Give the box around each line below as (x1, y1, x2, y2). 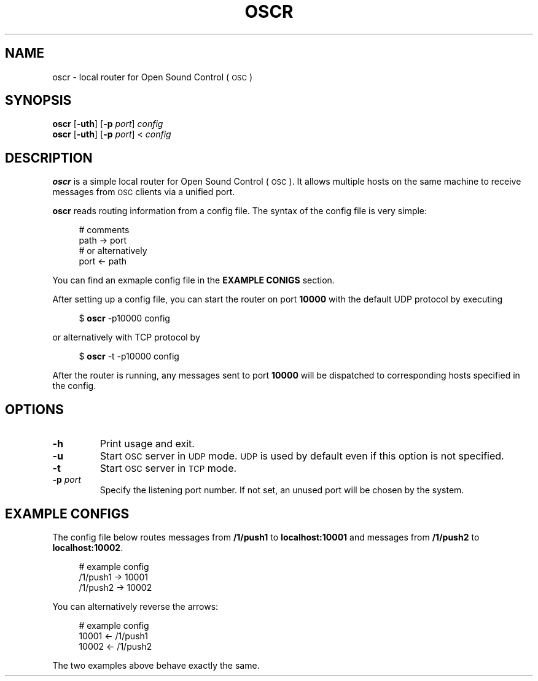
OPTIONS (5, 401, 64, 417)
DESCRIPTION (5, 150, 93, 166)
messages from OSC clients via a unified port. (52, 187, 235, 198)
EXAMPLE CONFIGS (5, 506, 130, 521)
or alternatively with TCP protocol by (52, 332, 200, 343)
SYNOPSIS (5, 93, 72, 109)
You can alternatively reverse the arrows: (52, 601, 219, 612)
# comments (79, 225, 130, 236)
